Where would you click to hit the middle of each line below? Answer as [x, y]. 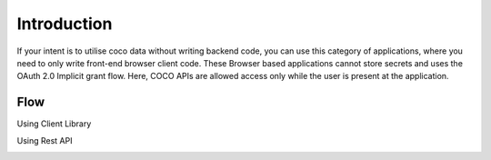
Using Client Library [54, 124]
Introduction [65, 24]
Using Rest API [45, 140]
